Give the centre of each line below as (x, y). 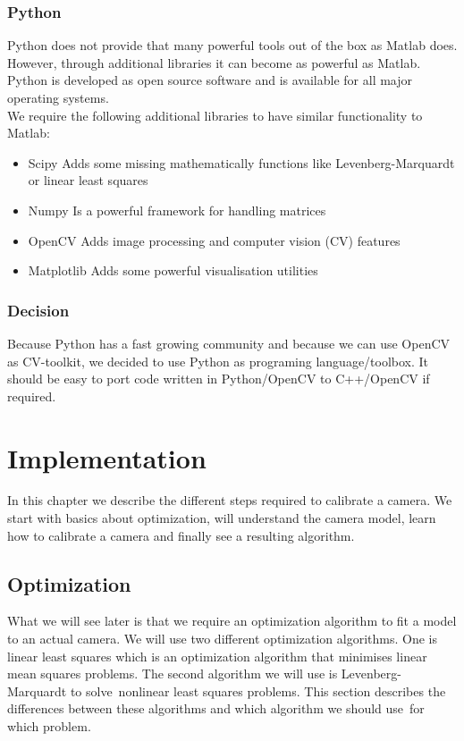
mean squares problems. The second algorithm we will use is (173, 674)
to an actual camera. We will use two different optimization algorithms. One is (222, 639)
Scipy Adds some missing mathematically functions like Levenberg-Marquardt (241, 162)
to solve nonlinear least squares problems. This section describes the (258, 690)
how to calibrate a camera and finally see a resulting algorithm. (181, 535)
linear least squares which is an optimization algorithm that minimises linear (217, 656)
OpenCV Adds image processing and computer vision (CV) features (214, 240)
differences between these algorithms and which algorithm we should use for (216, 708)
